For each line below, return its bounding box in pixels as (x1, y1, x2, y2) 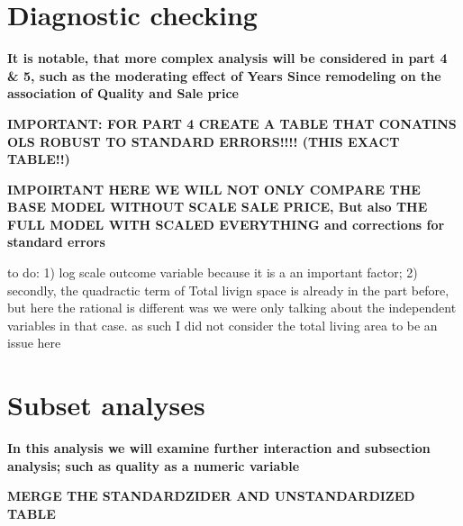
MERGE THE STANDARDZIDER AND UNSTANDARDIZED (7, 486, 415, 505)
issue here (7, 333, 61, 352)
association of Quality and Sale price (7, 84, 239, 103)
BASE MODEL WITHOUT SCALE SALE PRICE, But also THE (7, 197, 428, 216)
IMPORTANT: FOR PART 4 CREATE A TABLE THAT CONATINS (7, 113, 457, 132)
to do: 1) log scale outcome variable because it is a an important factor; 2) (7, 263, 418, 282)
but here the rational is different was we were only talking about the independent (7, 298, 457, 317)
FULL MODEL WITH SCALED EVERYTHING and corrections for (7, 214, 445, 233)
